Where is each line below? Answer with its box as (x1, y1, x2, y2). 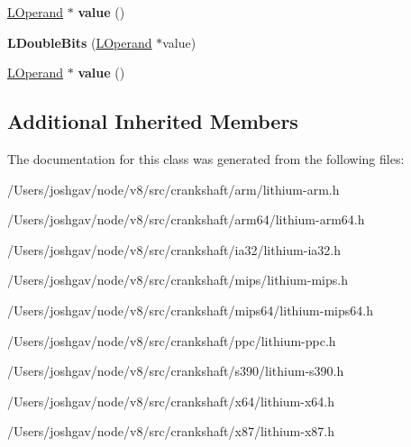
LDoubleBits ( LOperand (7, 32, 152, 51)
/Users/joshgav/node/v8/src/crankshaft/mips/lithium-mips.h (7, 270, 348, 289)
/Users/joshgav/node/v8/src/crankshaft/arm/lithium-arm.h (7, 179, 340, 198)
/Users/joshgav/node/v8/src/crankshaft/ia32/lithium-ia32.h (7, 240, 341, 259)
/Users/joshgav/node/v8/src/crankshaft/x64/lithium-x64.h (7, 391, 334, 410)
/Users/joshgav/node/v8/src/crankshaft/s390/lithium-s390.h (7, 361, 344, 380)
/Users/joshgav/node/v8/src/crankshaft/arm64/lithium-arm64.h (7, 210, 365, 229)
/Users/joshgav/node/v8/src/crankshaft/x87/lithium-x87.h (7, 422, 334, 441)
